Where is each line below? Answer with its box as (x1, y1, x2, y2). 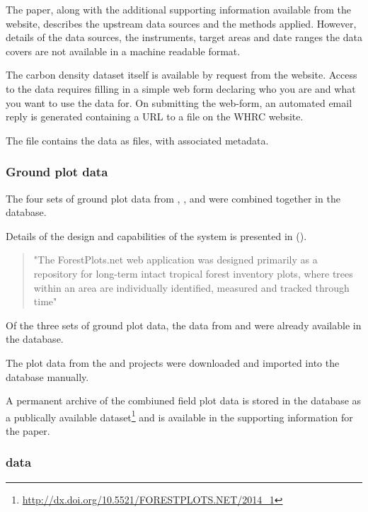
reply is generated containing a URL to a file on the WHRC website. (6, 109, 304, 124)
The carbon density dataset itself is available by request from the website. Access (6, 67, 357, 82)
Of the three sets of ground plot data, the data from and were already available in (6, 317, 362, 332)
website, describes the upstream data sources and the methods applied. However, (6, 16, 357, 30)
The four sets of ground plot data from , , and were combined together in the (6, 190, 340, 205)
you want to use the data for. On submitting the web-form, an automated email (6, 95, 352, 110)
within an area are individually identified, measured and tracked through (33, 280, 350, 295)
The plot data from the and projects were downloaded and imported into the (6, 355, 340, 370)
